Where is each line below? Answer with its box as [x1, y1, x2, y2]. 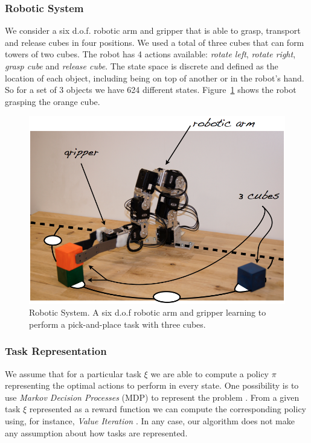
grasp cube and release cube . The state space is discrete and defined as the [5, 60, 278, 72]
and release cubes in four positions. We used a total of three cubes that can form [5, 36, 304, 48]
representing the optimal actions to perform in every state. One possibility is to [5, 379, 299, 392]
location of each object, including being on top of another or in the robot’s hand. [5, 71, 304, 84]
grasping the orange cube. [5, 95, 100, 107]
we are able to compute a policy [150, 367, 269, 380]
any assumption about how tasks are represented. [5, 426, 188, 439]
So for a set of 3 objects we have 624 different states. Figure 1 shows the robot [5, 83, 297, 96]
